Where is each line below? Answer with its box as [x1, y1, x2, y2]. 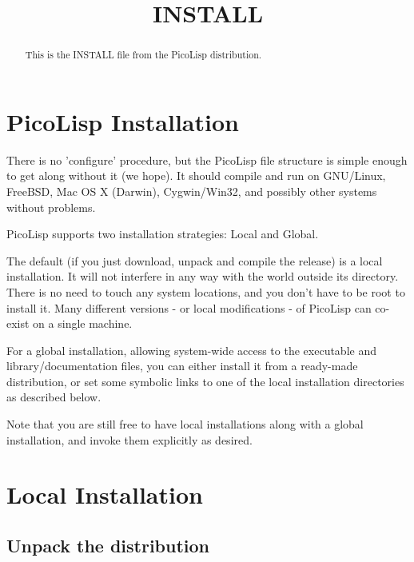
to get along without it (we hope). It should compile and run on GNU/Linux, [6, 167, 386, 184]
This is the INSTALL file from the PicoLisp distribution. [25, 48, 262, 62]
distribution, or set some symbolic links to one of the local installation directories [6, 373, 404, 389]
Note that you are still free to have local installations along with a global [6, 416, 364, 432]
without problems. [6, 198, 96, 215]
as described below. [6, 389, 102, 405]
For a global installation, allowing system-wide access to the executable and [6, 341, 376, 358]
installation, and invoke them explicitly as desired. [6, 431, 253, 448]
